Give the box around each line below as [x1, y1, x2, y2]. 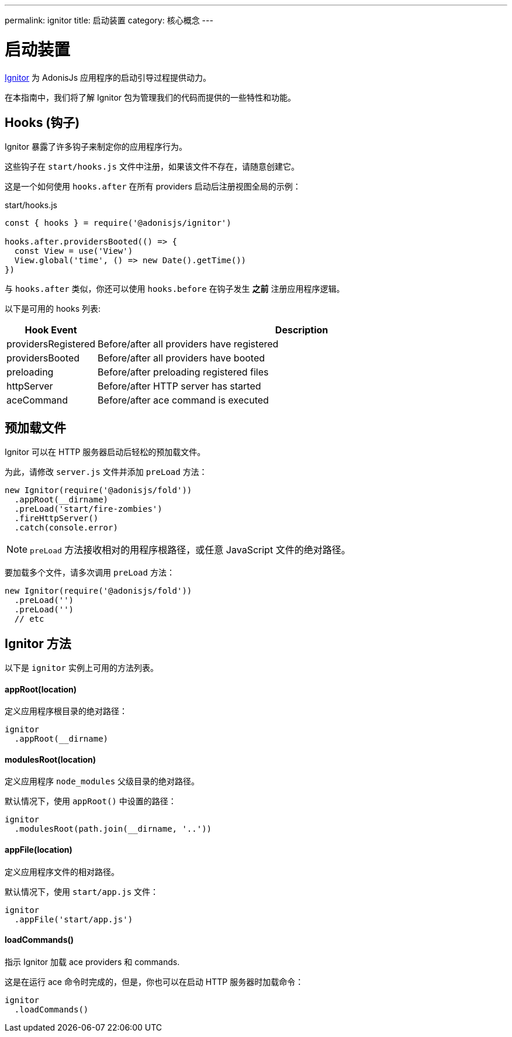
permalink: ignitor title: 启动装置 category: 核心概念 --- [5, 15, 213, 25]
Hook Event [25, 324, 77, 336]
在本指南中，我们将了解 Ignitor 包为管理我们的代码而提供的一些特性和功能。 [5, 92, 296, 102]
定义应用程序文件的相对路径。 [5, 866, 119, 877]
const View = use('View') [14, 246, 133, 256]
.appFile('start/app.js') [14, 914, 133, 924]
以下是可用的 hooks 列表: [5, 304, 101, 314]
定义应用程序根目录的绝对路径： [5, 706, 127, 716]
